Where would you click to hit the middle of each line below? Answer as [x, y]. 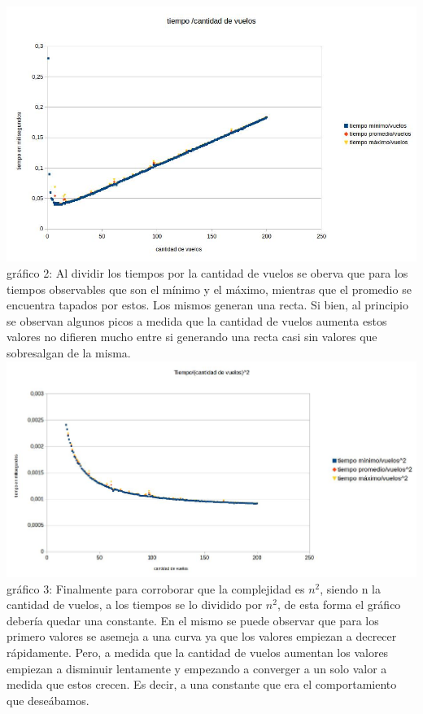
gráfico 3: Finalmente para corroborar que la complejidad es [156, 588]
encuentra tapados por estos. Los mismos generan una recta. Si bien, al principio [207, 305]
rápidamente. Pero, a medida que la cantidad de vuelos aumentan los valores [198, 653]
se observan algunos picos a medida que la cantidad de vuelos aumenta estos [197, 320]
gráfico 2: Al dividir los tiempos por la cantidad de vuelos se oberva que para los [207, 272]
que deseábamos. [48, 700]
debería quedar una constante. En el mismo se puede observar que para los [193, 620]
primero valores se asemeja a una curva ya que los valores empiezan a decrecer [202, 636]
